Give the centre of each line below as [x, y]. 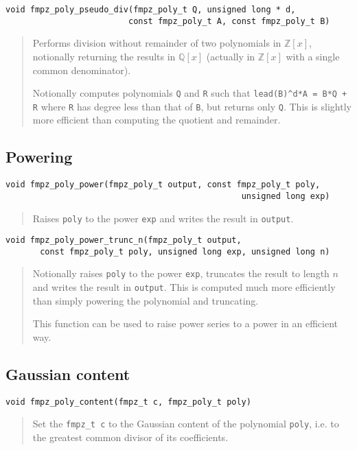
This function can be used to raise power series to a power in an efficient [185, 323]
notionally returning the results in [104, 56]
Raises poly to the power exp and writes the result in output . [163, 218]
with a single [313, 56]
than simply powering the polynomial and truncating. [146, 300]
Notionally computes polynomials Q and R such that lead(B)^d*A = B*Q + [190, 93]
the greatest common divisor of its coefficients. [130, 437]
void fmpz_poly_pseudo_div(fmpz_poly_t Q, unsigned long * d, [151, 10]
